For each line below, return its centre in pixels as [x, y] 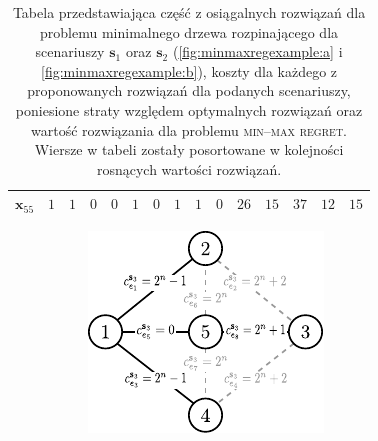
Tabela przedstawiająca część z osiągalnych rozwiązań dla [189, 12]
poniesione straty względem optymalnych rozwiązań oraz [189, 109]
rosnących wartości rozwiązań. [189, 168]
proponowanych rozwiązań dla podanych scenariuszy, [189, 90]
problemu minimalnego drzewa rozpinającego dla [189, 31]
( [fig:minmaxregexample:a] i [257, 51]
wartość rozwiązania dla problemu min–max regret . [189, 129]
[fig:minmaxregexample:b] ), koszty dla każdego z [189, 70]
